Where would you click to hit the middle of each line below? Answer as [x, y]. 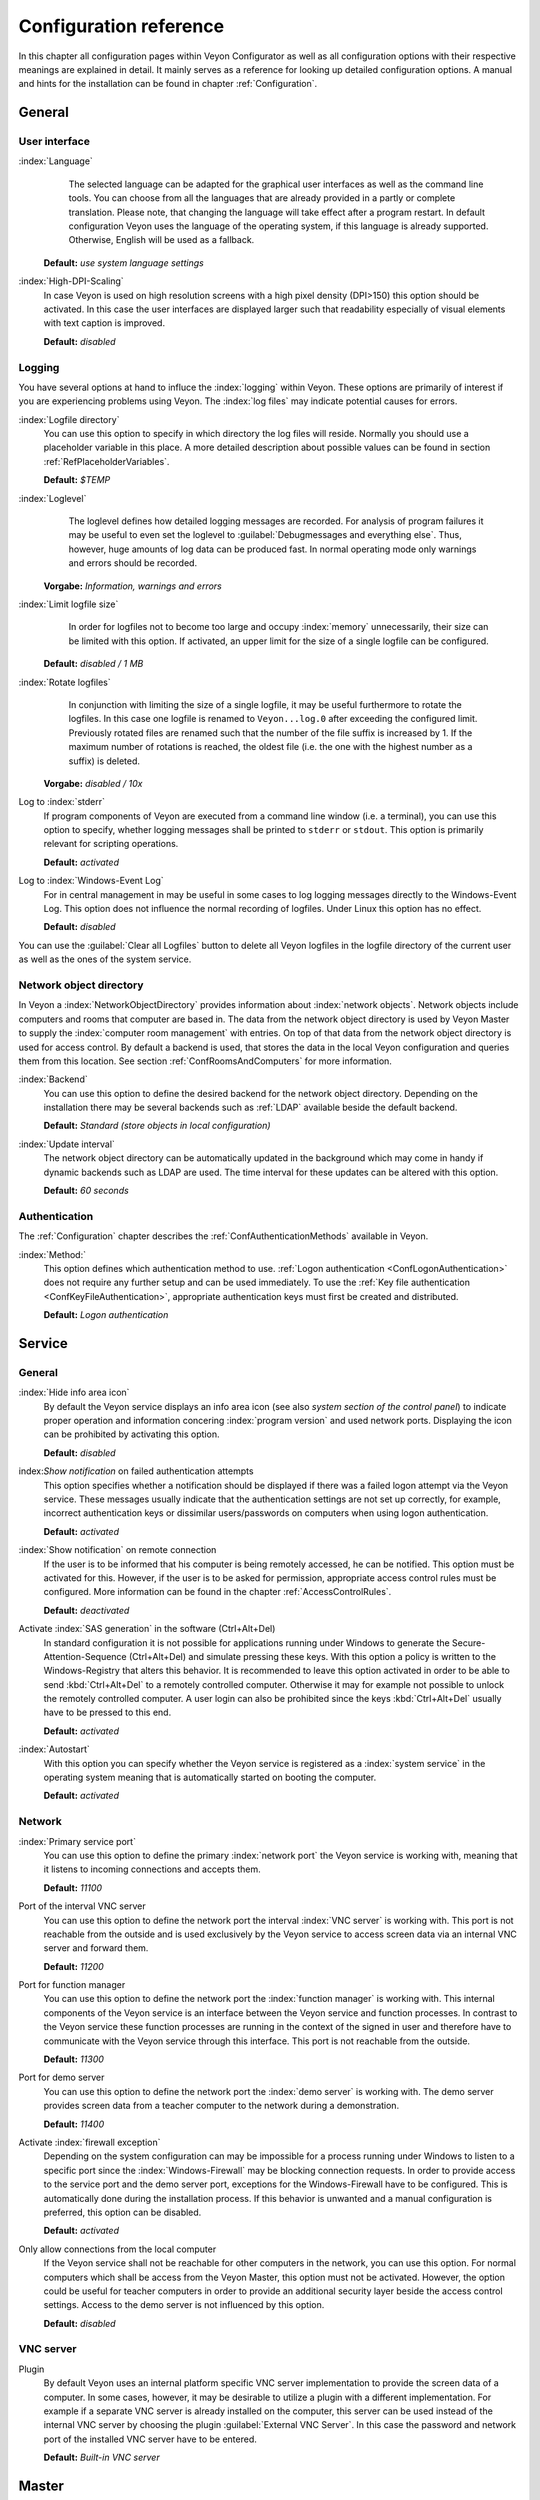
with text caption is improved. [104, 323]
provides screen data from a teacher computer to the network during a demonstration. [221, 2106]
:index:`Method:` [52, 1254]
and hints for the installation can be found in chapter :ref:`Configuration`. [168, 84]
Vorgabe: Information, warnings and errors [132, 586]
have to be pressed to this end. [107, 1712]
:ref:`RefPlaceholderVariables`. [106, 461]
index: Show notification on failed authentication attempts [136, 1471]
